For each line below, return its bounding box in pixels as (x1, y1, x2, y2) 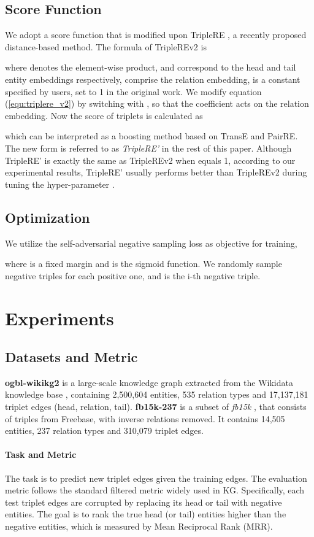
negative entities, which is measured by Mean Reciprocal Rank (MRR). (5, 520, 273, 533)
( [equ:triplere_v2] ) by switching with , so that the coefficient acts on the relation (5, 97, 309, 110)
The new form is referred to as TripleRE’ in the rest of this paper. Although (5, 141, 292, 154)
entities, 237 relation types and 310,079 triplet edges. (5, 424, 204, 437)
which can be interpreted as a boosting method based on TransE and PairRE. (5, 129, 298, 142)
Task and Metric (5, 448, 77, 461)
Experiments (5, 305, 114, 330)
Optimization (5, 207, 90, 226)
